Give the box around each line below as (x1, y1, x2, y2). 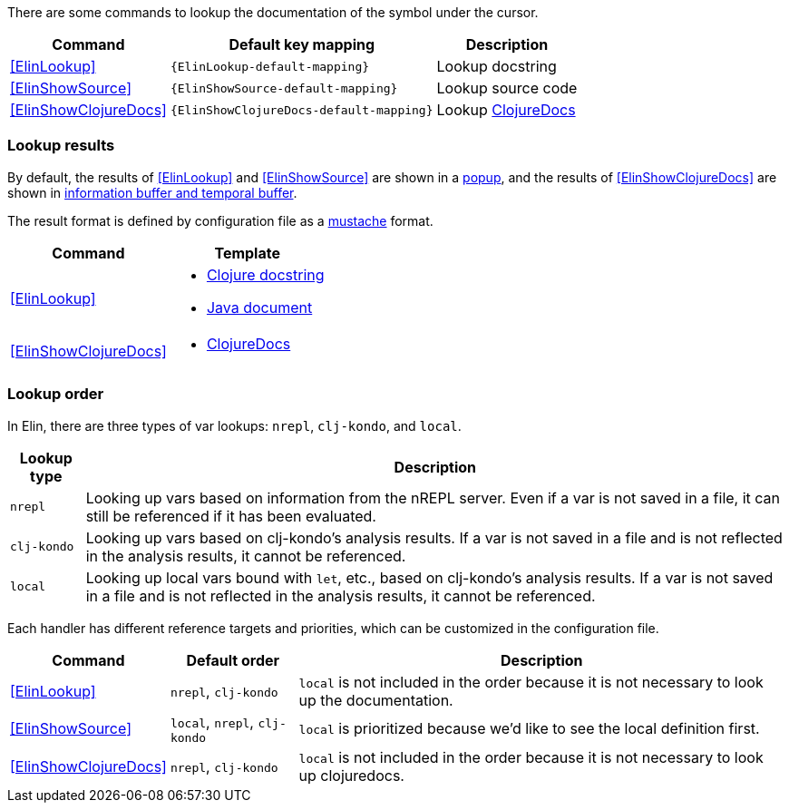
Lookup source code (436, 79, 578, 97)
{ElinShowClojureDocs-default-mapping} (170, 102, 433, 117)
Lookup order (7, 385, 104, 404)
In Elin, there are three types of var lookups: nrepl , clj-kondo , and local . (7, 417, 462, 434)
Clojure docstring (206, 265, 325, 284)
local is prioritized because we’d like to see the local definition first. (298, 719, 760, 737)
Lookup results (7, 136, 115, 155)
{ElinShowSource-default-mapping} (170, 81, 398, 95)
